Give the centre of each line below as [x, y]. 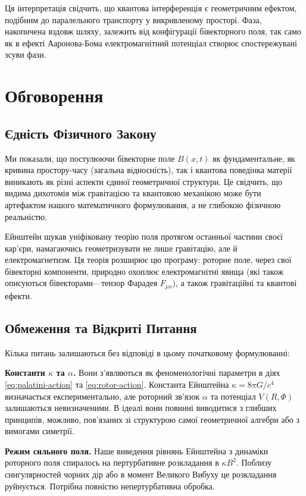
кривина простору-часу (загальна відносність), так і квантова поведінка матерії [149, 170]
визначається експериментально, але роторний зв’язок [102, 396]
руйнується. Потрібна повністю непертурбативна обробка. [110, 486]
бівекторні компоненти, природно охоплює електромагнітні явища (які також [144, 271]
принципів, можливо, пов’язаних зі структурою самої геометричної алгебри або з [152, 419]
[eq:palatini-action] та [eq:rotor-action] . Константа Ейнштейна [117, 384]
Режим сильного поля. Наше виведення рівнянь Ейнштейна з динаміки [137, 451]
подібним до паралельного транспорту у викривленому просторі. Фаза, [133, 19]
